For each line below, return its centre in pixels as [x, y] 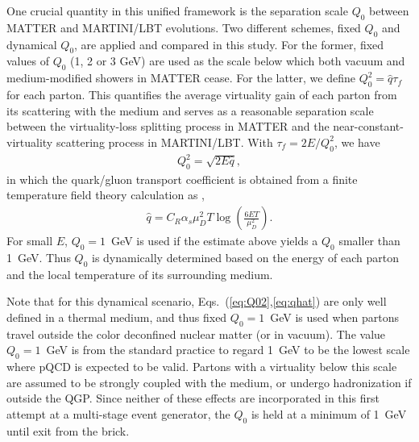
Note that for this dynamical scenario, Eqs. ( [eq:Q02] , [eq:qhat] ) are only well [197, 301]
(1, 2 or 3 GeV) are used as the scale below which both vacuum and [238, 61]
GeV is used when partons [335, 317]
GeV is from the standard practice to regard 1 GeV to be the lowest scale [228, 350]
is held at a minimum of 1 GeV [329, 413]
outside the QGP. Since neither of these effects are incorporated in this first [193, 398]
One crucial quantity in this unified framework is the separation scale [177, 10]
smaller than [369, 241]
